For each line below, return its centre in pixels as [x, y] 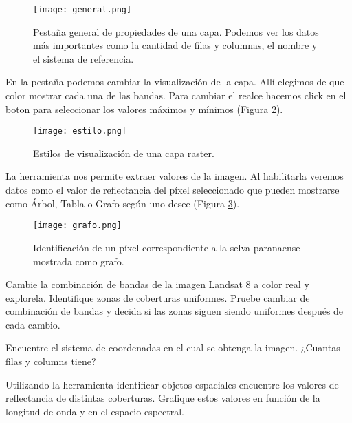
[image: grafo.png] [77, 226]
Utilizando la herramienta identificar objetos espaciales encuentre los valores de [172, 384]
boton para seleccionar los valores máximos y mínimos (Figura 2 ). [144, 109]
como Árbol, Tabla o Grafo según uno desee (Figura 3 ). [123, 203]
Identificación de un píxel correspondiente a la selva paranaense [167, 247]
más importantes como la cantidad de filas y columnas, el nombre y [175, 45]
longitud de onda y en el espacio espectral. [95, 411]
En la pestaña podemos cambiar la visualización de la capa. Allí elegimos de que [175, 82]
